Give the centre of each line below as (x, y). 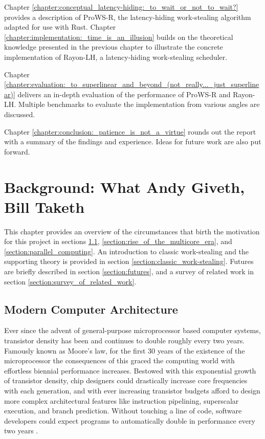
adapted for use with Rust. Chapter (60, 27)
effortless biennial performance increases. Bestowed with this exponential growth (130, 370)
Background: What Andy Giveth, (125, 186)
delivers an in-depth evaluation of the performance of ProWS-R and (124, 94)
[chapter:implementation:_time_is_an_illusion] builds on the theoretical (119, 37)
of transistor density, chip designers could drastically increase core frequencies (126, 380)
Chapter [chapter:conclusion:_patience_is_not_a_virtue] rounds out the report (130, 131)
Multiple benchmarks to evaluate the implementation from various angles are (139, 104)
